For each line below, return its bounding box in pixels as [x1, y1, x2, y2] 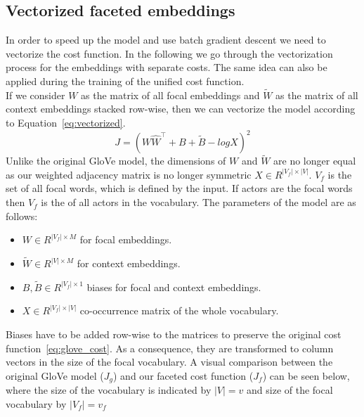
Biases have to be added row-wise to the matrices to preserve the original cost [6, 327, 342, 342]
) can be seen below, [262, 368, 350, 383]
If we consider [6, 87, 65, 102]
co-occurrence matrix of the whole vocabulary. [79, 303, 279, 318]
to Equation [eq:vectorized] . [6, 115, 126, 129]
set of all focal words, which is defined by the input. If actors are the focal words [6, 181, 353, 195]
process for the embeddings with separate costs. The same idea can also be [6, 60, 327, 75]
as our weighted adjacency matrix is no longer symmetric [6, 167, 252, 181]
